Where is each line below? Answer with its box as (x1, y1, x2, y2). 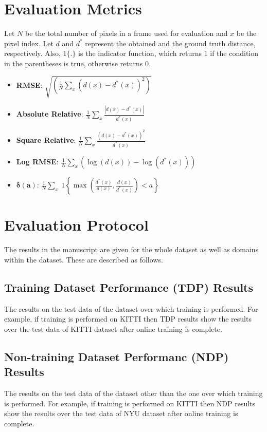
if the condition (210, 48, 259, 59)
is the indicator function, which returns (78, 48, 202, 59)
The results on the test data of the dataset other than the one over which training (4, 388, 263, 398)
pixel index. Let (4, 37, 54, 48)
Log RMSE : (16, 156, 59, 167)
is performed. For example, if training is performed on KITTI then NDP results (4, 398, 256, 408)
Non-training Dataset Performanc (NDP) (4, 348, 229, 364)
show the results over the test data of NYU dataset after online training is (4, 408, 238, 419)
